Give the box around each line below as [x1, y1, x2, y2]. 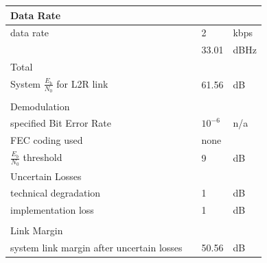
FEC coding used [10, 133, 83, 147]
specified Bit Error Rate [10, 116, 111, 130]
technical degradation [10, 186, 101, 200]
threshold [23, 150, 62, 164]
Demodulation [10, 99, 70, 113]
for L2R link [56, 76, 108, 90]
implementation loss [10, 203, 94, 217]
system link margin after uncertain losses [10, 240, 183, 255]
